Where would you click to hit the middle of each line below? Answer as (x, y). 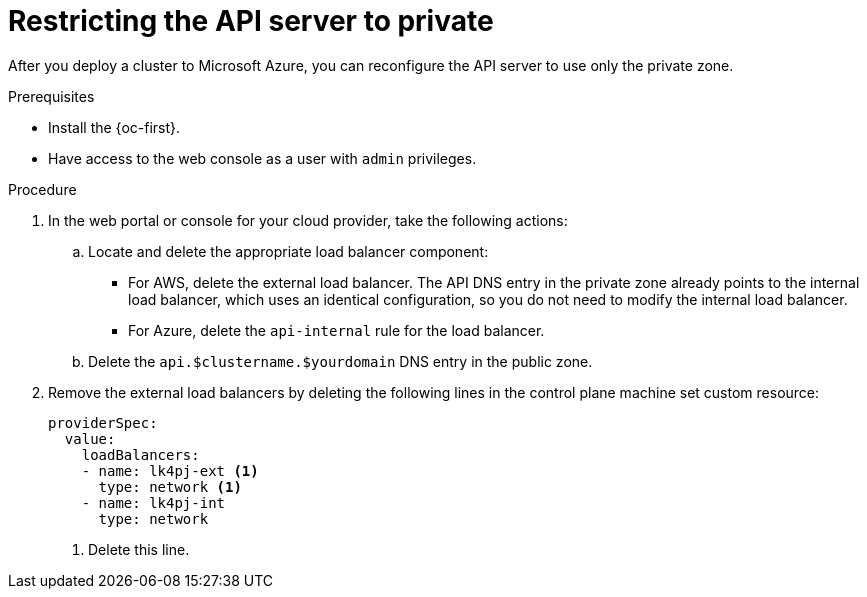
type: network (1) (170, 486)
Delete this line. (139, 549)
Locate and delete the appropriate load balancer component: (288, 251)
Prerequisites (51, 96)
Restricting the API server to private (251, 21)
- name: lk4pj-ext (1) (170, 470)
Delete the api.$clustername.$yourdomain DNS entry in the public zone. (340, 361)
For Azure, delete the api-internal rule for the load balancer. (336, 330)
